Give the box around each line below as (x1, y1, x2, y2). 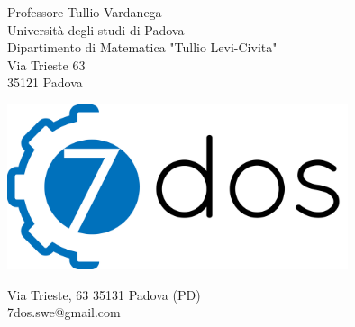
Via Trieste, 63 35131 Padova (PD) (7, 285, 201, 304)
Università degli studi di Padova (7, 20, 185, 39)
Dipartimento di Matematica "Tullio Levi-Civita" (7, 38, 278, 57)
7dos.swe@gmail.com (7, 303, 121, 322)
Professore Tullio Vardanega (7, 3, 162, 21)
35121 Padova (7, 73, 83, 92)
